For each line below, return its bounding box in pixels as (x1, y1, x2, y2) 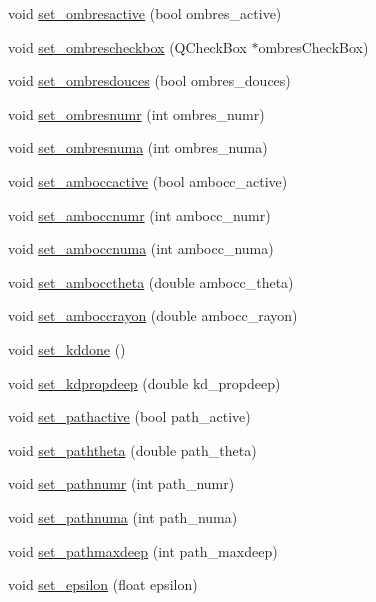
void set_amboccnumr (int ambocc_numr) (8, 204, 271, 225)
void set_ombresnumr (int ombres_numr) (8, 103, 265, 124)
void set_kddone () (8, 338, 126, 359)
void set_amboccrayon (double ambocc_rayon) (8, 305, 298, 326)
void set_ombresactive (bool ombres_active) (8, 3, 282, 23)
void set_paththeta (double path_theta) (8, 439, 257, 460)
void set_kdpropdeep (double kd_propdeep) (8, 372, 281, 393)
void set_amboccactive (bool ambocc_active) (8, 170, 288, 191)
